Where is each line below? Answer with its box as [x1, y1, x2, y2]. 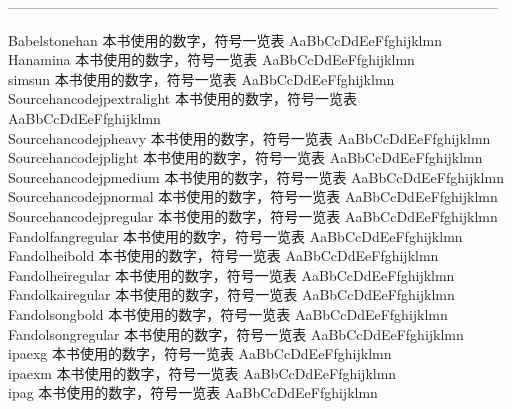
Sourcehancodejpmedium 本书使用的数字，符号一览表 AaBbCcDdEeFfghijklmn [8, 166, 504, 187]
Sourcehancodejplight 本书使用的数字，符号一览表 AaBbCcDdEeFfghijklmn [8, 147, 483, 168]
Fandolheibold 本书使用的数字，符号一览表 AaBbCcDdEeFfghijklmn [8, 245, 439, 266]
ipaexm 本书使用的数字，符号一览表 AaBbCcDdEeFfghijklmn [8, 362, 397, 383]
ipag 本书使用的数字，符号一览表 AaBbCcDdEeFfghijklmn [8, 382, 378, 403]
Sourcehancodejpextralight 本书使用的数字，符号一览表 [8, 88, 357, 109]
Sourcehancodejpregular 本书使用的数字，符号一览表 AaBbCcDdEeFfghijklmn [8, 205, 498, 226]
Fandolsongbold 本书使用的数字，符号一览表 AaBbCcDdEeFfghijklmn [8, 303, 448, 324]
